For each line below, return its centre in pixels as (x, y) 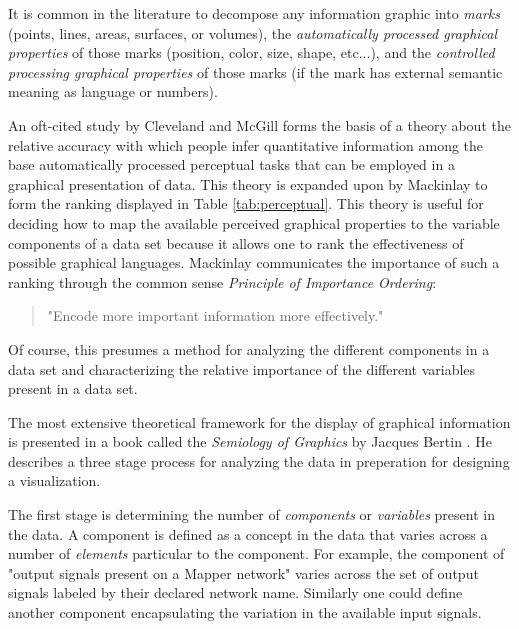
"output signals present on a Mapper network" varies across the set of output (243, 572)
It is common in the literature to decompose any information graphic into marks (254, 13)
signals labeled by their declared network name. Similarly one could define (235, 592)
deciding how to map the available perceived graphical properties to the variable (254, 222)
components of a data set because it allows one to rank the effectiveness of (236, 242)
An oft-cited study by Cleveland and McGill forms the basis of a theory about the (259, 124)
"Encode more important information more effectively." (215, 315)
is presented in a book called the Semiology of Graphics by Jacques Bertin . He (250, 441)
